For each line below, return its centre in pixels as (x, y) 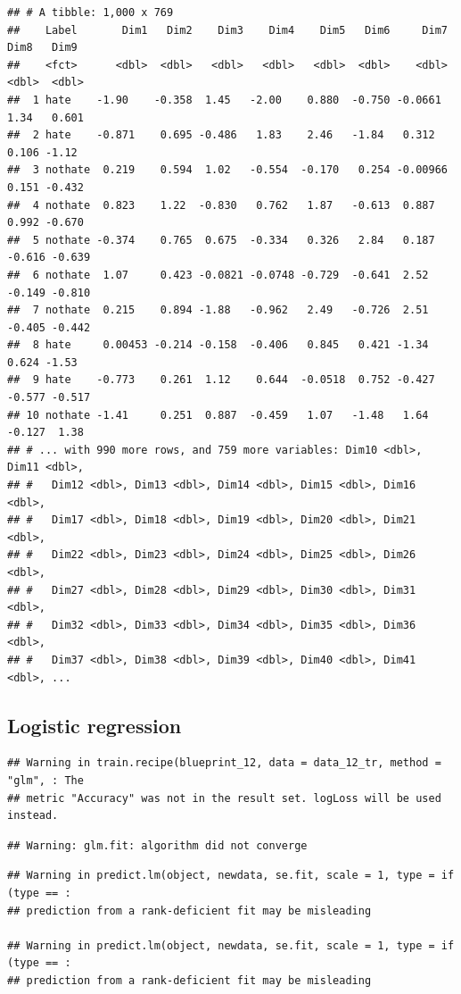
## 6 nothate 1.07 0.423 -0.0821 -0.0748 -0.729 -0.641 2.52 (218, 275)
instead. (33, 816)
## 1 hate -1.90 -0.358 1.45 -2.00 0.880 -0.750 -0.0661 (224, 100)
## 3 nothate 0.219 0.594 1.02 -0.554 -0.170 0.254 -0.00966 (227, 170)
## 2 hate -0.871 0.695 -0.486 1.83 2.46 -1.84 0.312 (221, 135)
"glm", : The (45, 780)
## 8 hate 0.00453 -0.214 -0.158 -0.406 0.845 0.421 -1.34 (218, 345)
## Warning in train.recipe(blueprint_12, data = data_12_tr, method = (224, 763)
